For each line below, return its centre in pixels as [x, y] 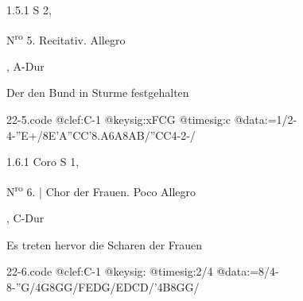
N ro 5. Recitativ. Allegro [66, 38]
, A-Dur [25, 66]
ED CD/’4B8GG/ [157, 286]
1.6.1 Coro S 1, [43, 162]
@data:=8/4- [248, 271]
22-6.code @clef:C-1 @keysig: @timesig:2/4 [110, 271]
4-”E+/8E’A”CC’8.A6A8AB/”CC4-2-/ [101, 135]
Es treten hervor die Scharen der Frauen [105, 244]
